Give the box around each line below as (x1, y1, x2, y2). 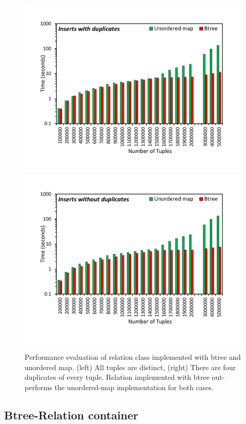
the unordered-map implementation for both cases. (54, 382, 214, 392)
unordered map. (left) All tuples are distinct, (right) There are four (25, 361, 236, 372)
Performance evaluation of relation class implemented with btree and (25, 352, 241, 362)
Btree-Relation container (4, 407, 138, 422)
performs (25, 382, 52, 392)
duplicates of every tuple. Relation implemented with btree (25, 372, 210, 382)
